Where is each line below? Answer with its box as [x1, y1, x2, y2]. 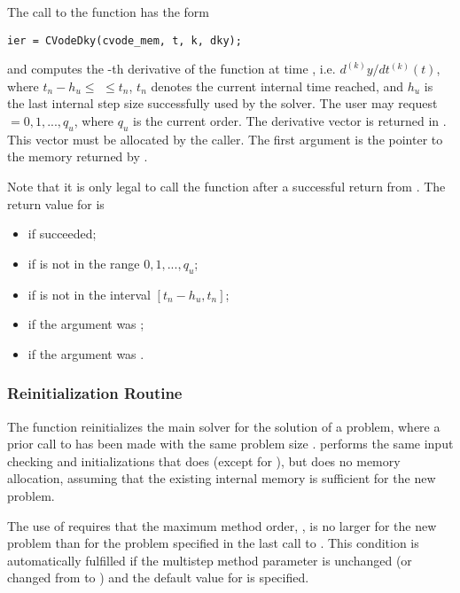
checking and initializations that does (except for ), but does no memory [7, 451, 401, 470]
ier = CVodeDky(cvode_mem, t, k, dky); [7, 34, 242, 47]
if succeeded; [27, 224, 97, 243]
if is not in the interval [27, 285, 151, 303]
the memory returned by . [7, 147, 148, 166]
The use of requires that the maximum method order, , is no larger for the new [7, 516, 437, 534]
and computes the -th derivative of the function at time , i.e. [7, 59, 336, 78]
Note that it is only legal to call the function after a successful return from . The [7, 177, 446, 196]
